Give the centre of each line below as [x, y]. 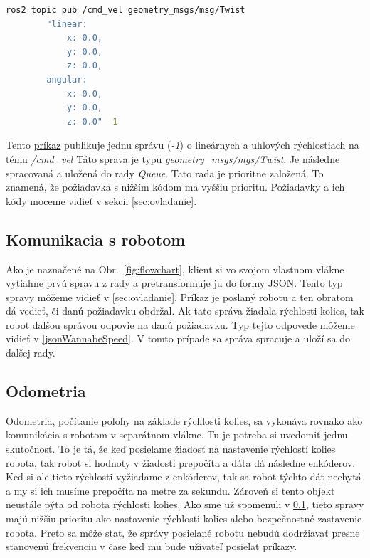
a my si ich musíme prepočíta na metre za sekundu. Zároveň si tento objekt [170, 490]
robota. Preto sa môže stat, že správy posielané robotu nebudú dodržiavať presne [183, 532]
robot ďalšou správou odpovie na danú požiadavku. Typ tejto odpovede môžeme [180, 324]
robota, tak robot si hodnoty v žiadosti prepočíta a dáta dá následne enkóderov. [181, 462]
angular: [67, 79]
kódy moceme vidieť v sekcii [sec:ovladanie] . [101, 200]
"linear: [67, 24]
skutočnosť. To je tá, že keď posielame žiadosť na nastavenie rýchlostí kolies [171, 449]
